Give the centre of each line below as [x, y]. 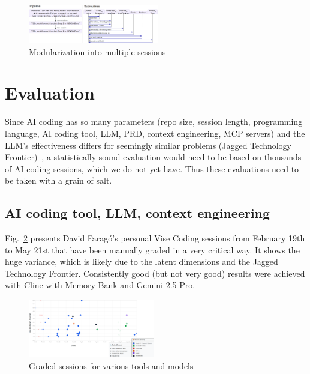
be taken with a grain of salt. [58, 180]
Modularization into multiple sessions [97, 51]
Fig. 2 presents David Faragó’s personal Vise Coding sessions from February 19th [155, 238]
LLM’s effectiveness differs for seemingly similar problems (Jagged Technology [148, 145]
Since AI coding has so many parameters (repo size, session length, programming [154, 122]
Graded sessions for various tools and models [111, 366]
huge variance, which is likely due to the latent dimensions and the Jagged [142, 261]
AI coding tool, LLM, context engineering [138, 213]
